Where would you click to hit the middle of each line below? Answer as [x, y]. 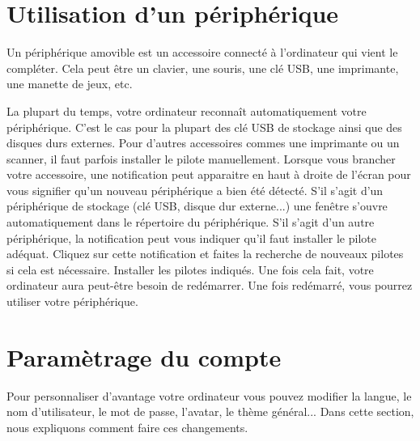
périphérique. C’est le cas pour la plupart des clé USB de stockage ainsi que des [204, 127]
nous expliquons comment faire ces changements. [127, 427]
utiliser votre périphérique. [72, 301]
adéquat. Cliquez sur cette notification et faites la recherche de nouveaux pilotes [205, 254]
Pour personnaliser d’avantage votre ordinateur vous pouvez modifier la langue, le [209, 395]
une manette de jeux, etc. [70, 84]
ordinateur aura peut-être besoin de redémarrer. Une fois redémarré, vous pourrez [210, 285]
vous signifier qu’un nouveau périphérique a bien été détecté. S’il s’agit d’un [195, 190]
